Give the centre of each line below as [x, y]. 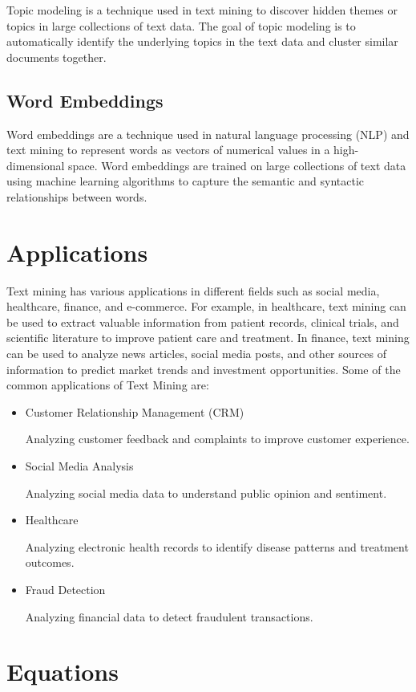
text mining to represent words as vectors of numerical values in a [168, 150]
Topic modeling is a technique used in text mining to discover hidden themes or [202, 10]
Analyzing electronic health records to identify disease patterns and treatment [217, 546]
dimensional [36, 165]
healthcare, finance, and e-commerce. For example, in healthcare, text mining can [206, 306]
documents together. [57, 57]
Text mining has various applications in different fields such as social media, [193, 290]
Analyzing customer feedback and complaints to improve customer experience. [217, 439]
